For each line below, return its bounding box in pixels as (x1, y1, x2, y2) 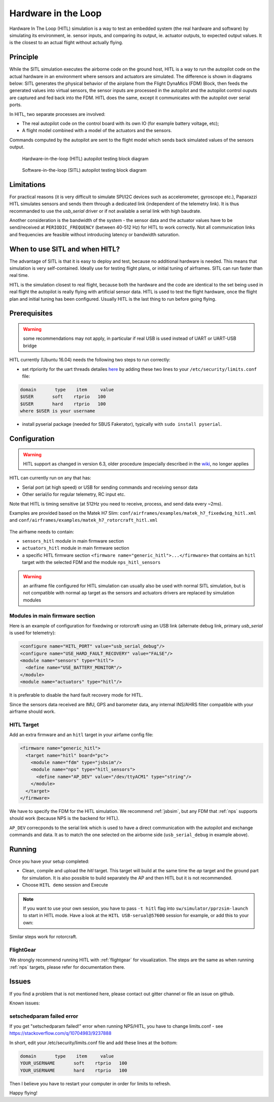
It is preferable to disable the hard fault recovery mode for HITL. (9, 692, 143, 698)
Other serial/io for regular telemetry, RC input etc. (22, 491, 125, 497)
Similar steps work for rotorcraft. (9, 934, 78, 940)
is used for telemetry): (9, 630, 56, 636)
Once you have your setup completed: (9, 858, 90, 864)
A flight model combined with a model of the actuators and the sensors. (22, 128, 172, 134)
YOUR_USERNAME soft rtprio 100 (20, 1060, 127, 1066)
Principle (9, 53, 39, 61)
